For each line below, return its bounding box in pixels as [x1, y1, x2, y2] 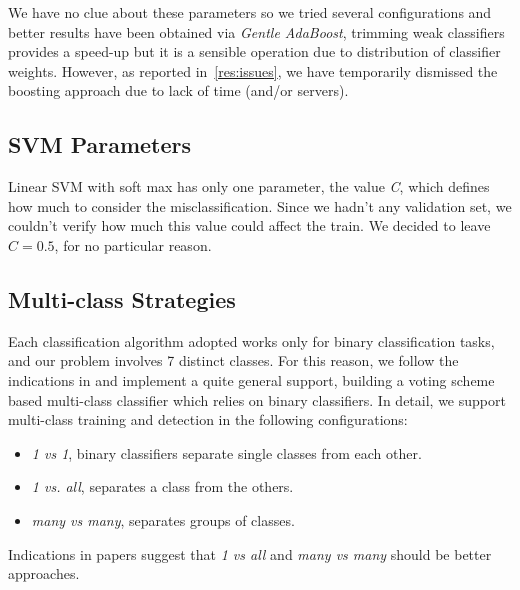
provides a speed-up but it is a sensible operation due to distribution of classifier [8, 41, 501, 62]
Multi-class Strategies [8, 283, 236, 314]
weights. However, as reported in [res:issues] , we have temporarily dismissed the [8, 60, 498, 81]
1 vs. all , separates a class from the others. [31, 476, 294, 497]
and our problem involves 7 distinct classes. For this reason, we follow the [8, 350, 459, 371]
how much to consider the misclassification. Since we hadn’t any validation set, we [8, 195, 512, 216]
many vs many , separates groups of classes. [31, 509, 295, 530]
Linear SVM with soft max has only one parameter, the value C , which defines [8, 176, 490, 197]
